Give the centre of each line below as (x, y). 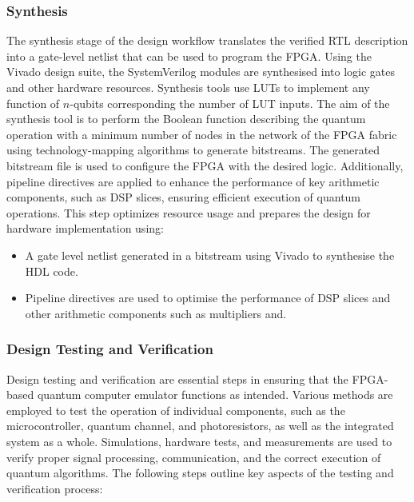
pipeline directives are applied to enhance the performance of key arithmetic (193, 181)
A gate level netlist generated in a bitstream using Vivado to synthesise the (210, 255)
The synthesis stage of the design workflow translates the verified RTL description (207, 40)
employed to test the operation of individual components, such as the (176, 410)
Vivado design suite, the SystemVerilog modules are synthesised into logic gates (201, 72)
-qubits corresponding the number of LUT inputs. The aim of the (230, 103)
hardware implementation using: (85, 228)
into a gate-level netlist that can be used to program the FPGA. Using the (189, 56)
